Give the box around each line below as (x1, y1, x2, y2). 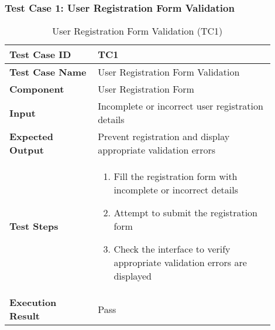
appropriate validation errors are (114, 256, 247, 270)
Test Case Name (9, 65, 87, 79)
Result (9, 309, 40, 323)
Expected (9, 130, 53, 144)
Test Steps (9, 219, 59, 233)
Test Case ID (9, 47, 71, 62)
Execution (9, 295, 57, 309)
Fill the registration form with (114, 169, 238, 183)
